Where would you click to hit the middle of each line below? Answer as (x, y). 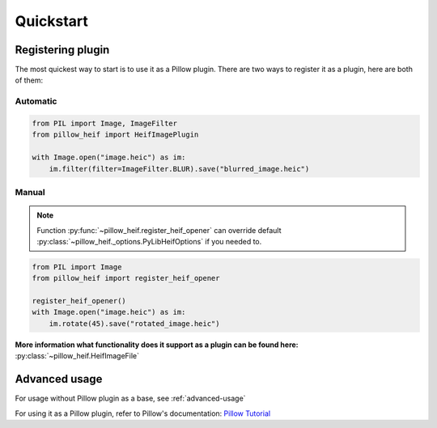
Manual (30, 192)
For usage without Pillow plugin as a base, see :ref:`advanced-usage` (130, 398)
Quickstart (52, 21)
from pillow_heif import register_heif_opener (126, 278)
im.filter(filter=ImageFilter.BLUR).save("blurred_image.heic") (179, 169)
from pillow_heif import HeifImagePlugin (115, 135)
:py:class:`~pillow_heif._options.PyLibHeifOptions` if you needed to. (149, 241)
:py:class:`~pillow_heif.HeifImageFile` (77, 356)
